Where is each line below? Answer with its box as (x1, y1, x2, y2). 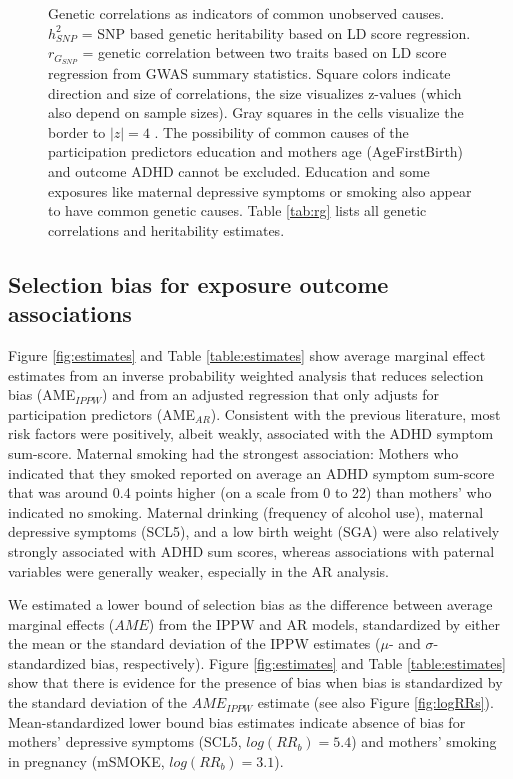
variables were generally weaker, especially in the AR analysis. (8, 560, 389, 581)
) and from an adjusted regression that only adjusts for (102, 384, 440, 405)
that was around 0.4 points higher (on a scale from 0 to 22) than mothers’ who (8, 482, 492, 503)
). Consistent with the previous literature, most (210, 403, 501, 424)
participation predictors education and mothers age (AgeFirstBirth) (48, 141, 464, 162)
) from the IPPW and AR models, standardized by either (148, 613, 500, 634)
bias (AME (8, 384, 76, 405)
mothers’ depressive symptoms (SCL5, (8, 731, 242, 752)
